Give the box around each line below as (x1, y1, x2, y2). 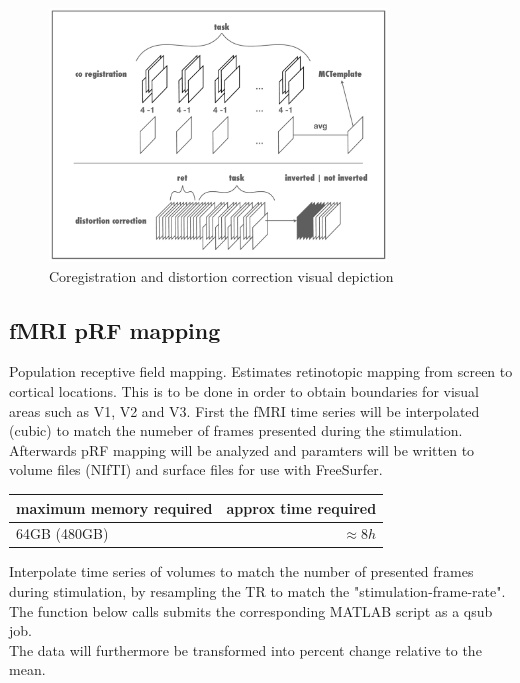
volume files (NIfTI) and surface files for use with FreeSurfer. (9, 459, 383, 480)
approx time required (226, 497, 377, 518)
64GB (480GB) (16, 523, 109, 544)
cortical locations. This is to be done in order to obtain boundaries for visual (9, 381, 480, 402)
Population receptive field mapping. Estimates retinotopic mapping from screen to (9, 361, 513, 382)
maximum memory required (16, 497, 213, 518)
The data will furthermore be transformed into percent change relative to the (9, 639, 482, 660)
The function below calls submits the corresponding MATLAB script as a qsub (9, 600, 493, 621)
